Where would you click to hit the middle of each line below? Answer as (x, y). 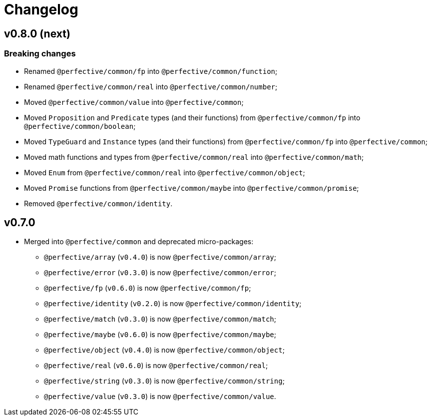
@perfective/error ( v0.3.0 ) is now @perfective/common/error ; (160, 273)
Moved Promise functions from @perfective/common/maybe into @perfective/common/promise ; (192, 188)
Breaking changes (40, 54)
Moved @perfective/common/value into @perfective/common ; (134, 102)
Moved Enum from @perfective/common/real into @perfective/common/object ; (165, 172)
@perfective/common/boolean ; (80, 126)
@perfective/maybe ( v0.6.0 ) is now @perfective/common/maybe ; (160, 335)
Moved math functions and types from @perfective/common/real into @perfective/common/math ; (194, 157)
